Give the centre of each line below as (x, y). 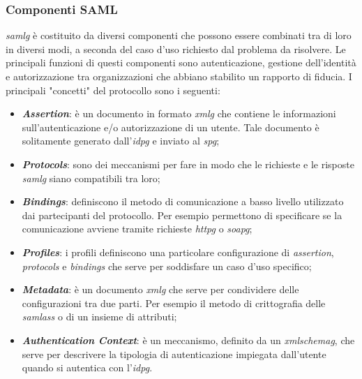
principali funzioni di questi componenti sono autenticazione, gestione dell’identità (181, 62)
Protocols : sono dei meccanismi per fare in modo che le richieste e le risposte (188, 164)
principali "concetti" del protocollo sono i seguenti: (113, 90)
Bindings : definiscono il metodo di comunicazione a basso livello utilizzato (183, 201)
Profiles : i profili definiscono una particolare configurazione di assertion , (178, 252)
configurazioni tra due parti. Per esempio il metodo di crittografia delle (174, 303)
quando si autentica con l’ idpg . (87, 367)
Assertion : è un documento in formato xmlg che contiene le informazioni (179, 113)
